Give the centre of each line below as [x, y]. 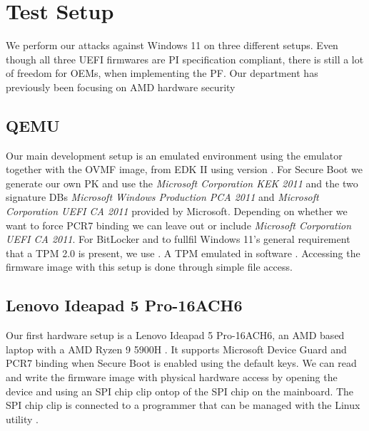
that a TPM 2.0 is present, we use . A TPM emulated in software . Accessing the [183, 253]
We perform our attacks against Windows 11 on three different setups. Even [172, 45]
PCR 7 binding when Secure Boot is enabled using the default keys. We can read [181, 363]
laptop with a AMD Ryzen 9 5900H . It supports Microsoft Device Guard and [176, 349]
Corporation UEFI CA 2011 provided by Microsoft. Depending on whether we [177, 211]
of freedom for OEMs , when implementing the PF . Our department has [162, 73]
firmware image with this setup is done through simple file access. [149, 267]
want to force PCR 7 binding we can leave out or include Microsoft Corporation [179, 225]
